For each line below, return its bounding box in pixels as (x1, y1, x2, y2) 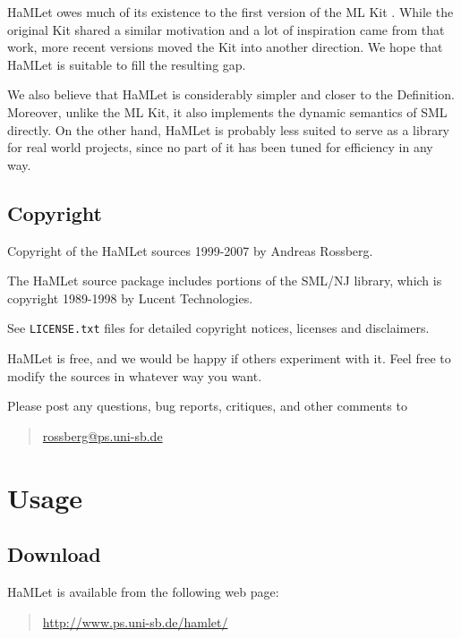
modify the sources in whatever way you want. (7, 366, 262, 385)
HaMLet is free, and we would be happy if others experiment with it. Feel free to (7, 348, 451, 367)
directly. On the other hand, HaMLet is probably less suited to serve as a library (7, 120, 450, 139)
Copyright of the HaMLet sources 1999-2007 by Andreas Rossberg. (7, 241, 373, 259)
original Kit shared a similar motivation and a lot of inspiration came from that (7, 20, 445, 38)
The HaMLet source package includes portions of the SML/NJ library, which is (7, 271, 442, 290)
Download (7, 540, 101, 568)
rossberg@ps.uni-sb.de (42, 426, 163, 445)
